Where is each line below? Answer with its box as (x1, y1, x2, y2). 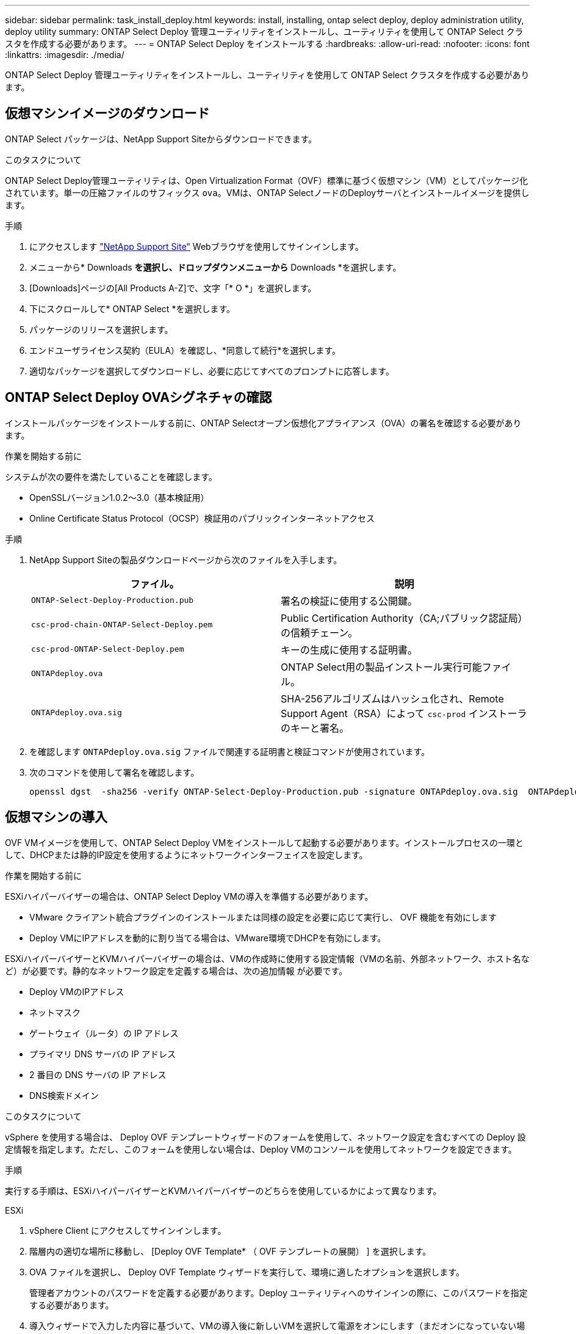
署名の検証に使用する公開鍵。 (281, 594, 418, 607)
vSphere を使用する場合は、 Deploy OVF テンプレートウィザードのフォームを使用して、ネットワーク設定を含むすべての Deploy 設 (5, 1131, 526, 1142)
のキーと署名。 (281, 721, 350, 734)
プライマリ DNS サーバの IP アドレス (29, 1048, 176, 1059)
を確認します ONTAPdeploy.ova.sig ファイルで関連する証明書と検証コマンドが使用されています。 (29, 746, 430, 757)
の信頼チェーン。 (281, 626, 358, 639)
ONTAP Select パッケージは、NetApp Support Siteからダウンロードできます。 (5, 133, 317, 144)
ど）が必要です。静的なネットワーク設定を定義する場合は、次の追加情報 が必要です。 (5, 965, 348, 976)
